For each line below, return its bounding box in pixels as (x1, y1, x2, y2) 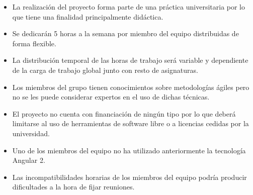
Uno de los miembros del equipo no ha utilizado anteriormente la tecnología (12, 145, 246, 155)
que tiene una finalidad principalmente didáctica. (12, 11, 163, 22)
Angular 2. (12, 155, 45, 165)
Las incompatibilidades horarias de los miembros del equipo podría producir (12, 171, 247, 182)
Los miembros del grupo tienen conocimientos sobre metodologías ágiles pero (12, 81, 249, 92)
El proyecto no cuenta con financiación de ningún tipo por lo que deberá (12, 108, 236, 119)
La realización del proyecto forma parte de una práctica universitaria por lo (12, 2, 245, 12)
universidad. (12, 128, 50, 138)
